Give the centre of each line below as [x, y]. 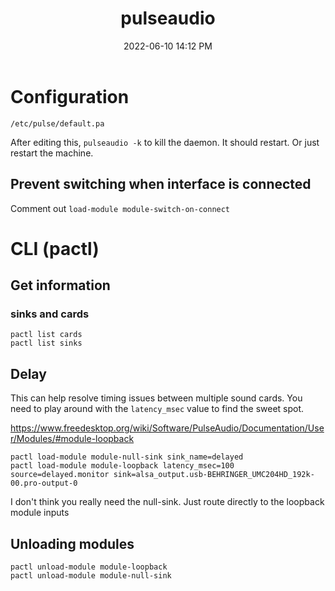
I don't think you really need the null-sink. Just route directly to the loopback [167, 502]
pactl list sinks [46, 343]
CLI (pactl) [55, 248]
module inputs [40, 513]
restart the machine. [52, 153]
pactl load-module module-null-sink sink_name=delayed [127, 457]
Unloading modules [72, 543]
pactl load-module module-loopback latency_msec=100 [122, 466]
